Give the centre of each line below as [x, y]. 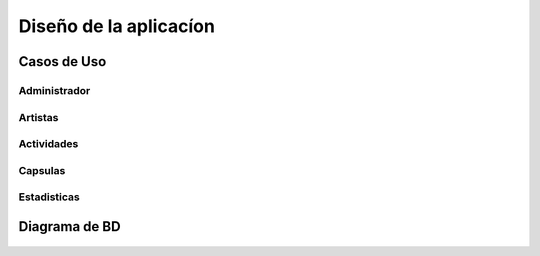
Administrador [54, 90]
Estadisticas [49, 197]
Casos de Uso [62, 61]
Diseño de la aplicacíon [116, 26]
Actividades [48, 144]
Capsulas [42, 170]
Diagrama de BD [69, 226]
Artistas [38, 117]
